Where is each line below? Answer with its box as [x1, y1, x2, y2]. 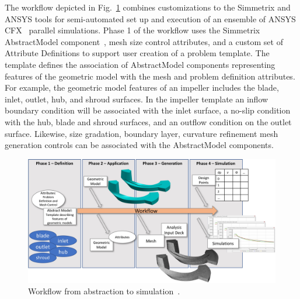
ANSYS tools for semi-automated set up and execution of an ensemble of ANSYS [5, 12, 296, 25]
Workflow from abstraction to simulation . [28, 285, 180, 297]
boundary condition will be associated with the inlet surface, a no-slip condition [5, 104, 291, 116]
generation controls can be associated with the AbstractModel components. [5, 139, 274, 151]
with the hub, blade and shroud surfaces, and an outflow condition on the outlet [5, 115, 292, 128]
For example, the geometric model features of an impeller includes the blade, [5, 81, 279, 94]
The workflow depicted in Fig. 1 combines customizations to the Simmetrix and [5, 1, 291, 13]
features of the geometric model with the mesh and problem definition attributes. [5, 70, 295, 82]
